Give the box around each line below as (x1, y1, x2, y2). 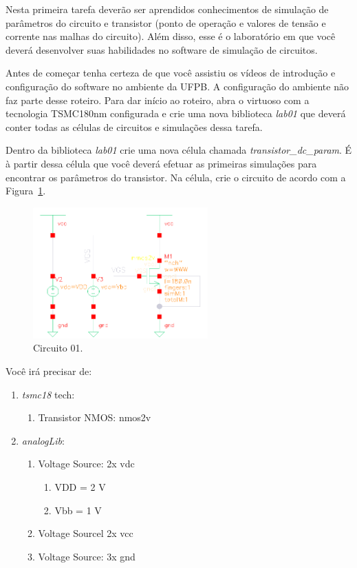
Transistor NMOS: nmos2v (38, 410, 151, 425)
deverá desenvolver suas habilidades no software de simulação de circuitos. (6, 42, 318, 57)
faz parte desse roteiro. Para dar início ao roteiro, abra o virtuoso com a (6, 92, 310, 107)
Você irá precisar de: (6, 364, 92, 378)
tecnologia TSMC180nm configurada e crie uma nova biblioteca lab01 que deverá (6, 106, 346, 121)
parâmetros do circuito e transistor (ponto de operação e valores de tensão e (6, 15, 326, 30)
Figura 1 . (6, 183, 46, 198)
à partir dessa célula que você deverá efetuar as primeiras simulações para (6, 156, 317, 170)
